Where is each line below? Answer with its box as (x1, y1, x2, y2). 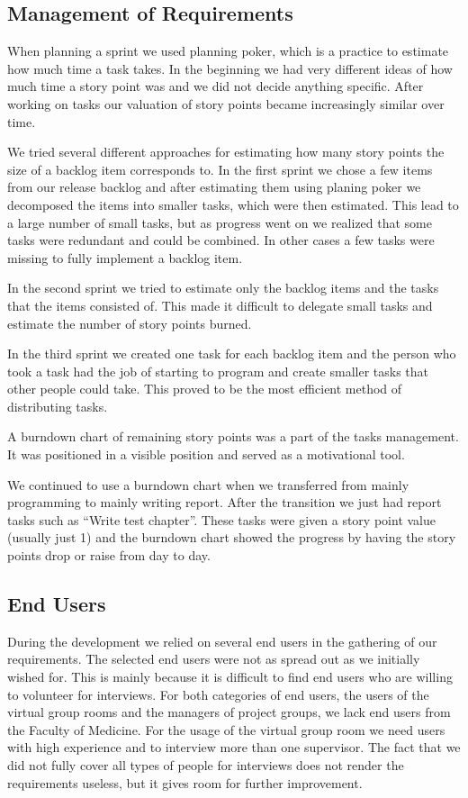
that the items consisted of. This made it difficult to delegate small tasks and (7, 295, 433, 314)
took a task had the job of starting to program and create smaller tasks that (7, 361, 429, 380)
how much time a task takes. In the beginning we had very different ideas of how (7, 59, 453, 77)
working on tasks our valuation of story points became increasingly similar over (7, 94, 445, 113)
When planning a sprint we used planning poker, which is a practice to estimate (7, 41, 449, 60)
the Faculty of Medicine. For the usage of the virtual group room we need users (7, 720, 445, 739)
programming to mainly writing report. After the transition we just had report (7, 493, 442, 512)
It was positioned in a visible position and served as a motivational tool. (7, 445, 405, 464)
